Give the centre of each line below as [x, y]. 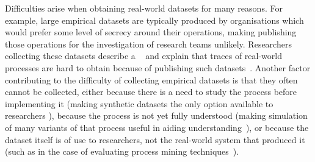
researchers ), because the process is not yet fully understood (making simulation [156, 115]
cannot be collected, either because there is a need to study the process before [151, 92]
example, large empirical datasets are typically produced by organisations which [154, 20]
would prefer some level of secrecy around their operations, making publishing [151, 32]
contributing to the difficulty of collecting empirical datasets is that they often [151, 79]
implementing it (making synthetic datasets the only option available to [139, 103]
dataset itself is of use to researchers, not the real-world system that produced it [155, 139]
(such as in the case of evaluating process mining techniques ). [122, 151]
